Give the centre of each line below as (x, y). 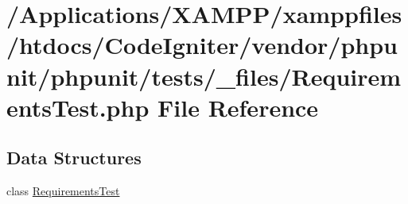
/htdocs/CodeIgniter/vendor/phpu (202, 45)
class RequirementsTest (63, 191)
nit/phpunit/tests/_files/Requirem (204, 76)
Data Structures (74, 158)
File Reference (238, 107)
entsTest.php (78, 107)
